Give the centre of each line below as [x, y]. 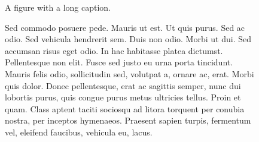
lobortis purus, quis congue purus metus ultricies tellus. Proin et [123, 97]
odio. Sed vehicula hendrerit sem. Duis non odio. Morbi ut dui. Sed [128, 39]
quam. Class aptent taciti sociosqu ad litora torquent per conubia [125, 108]
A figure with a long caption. [58, 7]
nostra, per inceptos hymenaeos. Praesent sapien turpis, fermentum [128, 120]
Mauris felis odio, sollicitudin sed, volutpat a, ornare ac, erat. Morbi [129, 73]
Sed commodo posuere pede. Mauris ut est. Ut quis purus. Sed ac [125, 27]
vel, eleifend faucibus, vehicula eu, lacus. [79, 132]
